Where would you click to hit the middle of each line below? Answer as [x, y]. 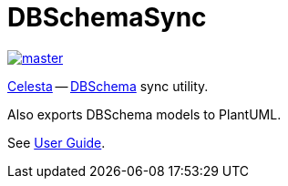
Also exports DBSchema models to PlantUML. [144, 114]
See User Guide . [57, 142]
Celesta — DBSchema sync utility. [108, 86]
